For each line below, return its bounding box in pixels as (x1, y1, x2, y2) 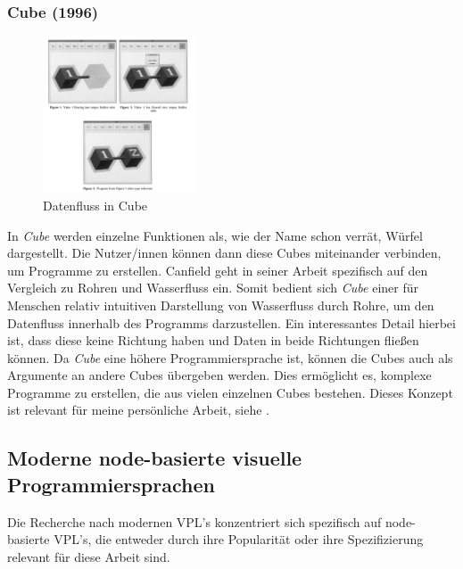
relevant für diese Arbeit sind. (7, 547, 170, 565)
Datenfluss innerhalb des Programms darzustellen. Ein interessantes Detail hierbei (7, 313, 456, 332)
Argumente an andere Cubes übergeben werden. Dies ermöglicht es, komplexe (7, 366, 432, 384)
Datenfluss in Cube (43, 195, 148, 214)
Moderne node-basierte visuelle (7, 444, 302, 472)
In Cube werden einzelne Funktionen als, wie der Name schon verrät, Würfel (7, 226, 423, 244)
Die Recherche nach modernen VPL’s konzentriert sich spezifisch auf (7, 512, 382, 531)
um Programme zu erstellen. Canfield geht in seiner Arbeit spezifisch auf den (7, 260, 428, 279)
